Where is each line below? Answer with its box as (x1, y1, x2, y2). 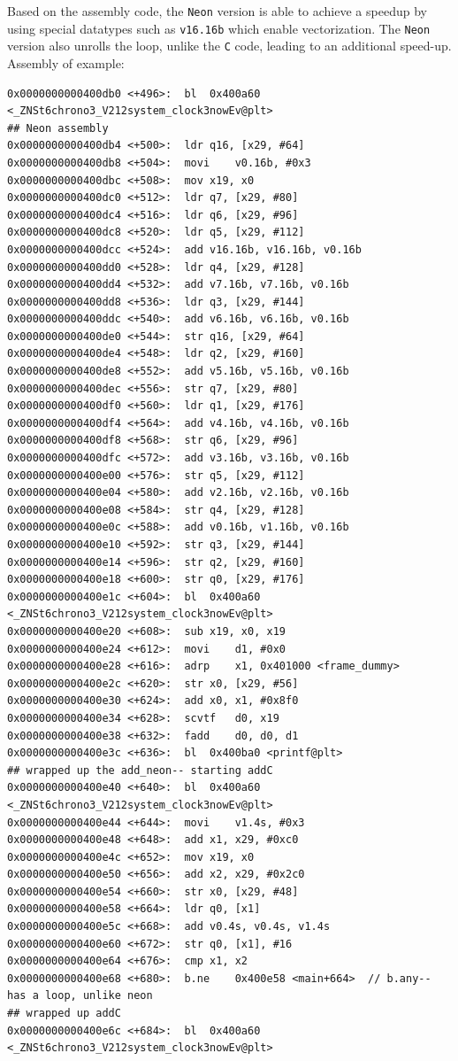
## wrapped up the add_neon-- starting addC (7, 763, 273, 777)
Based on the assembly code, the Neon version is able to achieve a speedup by (7, 2, 427, 19)
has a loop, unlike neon (7, 989, 153, 1003)
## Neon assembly (7, 121, 109, 135)
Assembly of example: (7, 53, 125, 72)
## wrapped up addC (7, 1007, 121, 1020)
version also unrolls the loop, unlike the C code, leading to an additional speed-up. (7, 36, 452, 55)
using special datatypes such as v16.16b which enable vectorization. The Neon (7, 19, 431, 37)
